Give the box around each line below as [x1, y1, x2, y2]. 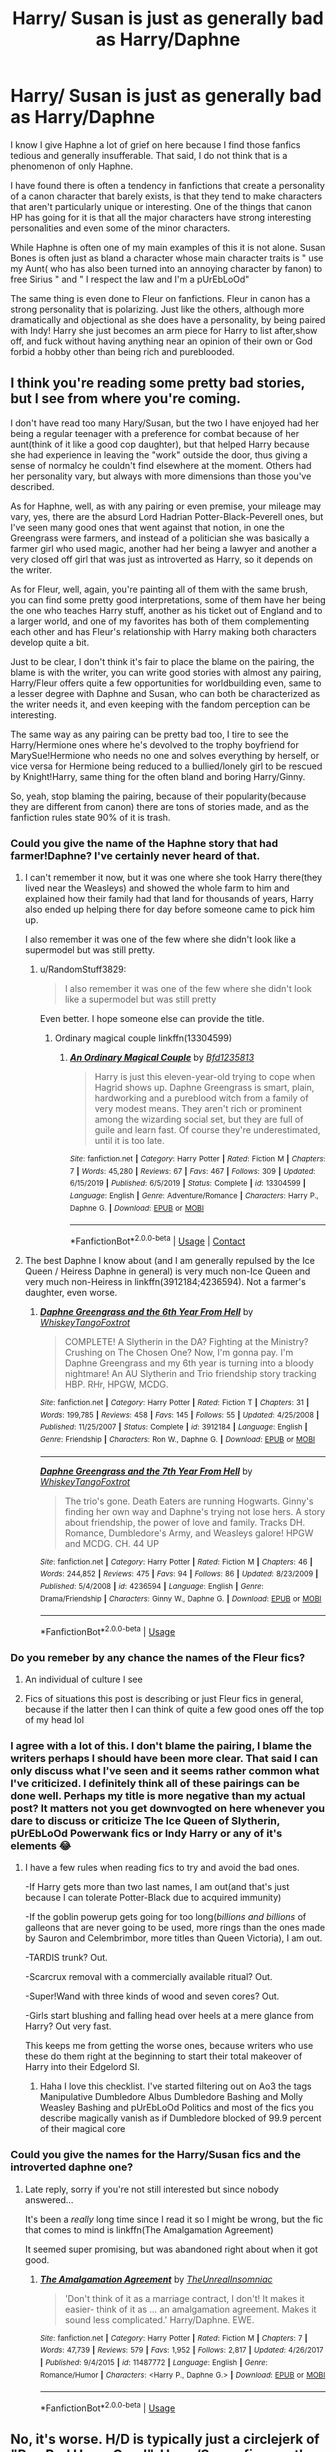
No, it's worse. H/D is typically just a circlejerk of [10, 2431, 320, 2448]
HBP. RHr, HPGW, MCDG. [64, 1378, 169, 1390]
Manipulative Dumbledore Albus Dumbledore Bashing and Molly [39, 2091, 303, 2103]
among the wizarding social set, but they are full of [94, 1113, 304, 1126]
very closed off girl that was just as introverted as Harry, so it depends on [10, 553, 313, 565]
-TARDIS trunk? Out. [24, 1952, 108, 1964]
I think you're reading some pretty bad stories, [10, 375, 305, 392]
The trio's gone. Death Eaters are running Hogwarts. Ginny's [64, 1495, 314, 1507]
